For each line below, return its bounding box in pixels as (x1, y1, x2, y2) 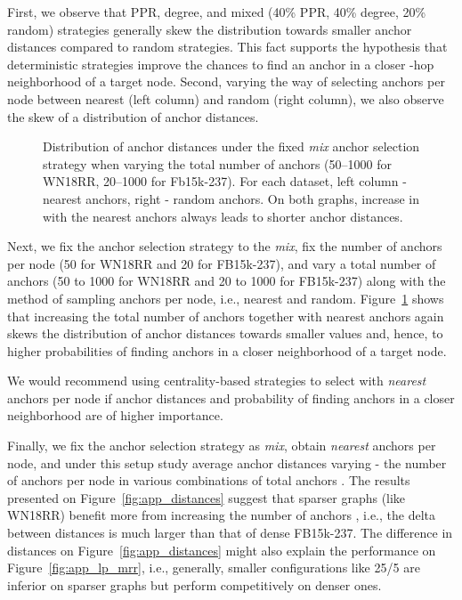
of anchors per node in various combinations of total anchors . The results (7, 471, 410, 490)
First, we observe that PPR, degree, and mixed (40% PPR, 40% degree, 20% (7, 3, 426, 20)
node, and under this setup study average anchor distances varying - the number (7, 453, 447, 472)
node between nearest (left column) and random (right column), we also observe (7, 89, 444, 108)
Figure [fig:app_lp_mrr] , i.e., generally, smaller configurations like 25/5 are (7, 558, 420, 577)
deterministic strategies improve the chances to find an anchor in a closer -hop (7, 54, 434, 73)
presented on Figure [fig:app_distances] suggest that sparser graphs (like (7, 488, 406, 507)
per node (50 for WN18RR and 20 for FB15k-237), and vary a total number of (7, 254, 436, 272)
